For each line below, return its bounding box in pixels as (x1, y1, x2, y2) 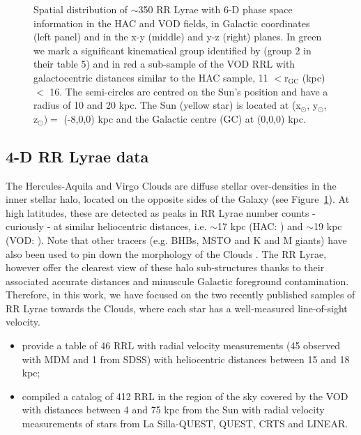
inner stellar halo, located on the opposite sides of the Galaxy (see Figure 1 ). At (6, 192, 350, 206)
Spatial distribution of (33, 2, 128, 16)
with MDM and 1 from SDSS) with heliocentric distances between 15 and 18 (22, 351, 350, 366)
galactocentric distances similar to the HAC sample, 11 (33, 70, 268, 84)
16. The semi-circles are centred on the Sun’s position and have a (49, 84, 328, 98)
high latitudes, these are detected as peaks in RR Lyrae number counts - (6, 205, 316, 220)
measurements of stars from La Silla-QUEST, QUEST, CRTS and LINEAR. (22, 416, 348, 431)
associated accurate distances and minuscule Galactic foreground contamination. (6, 273, 349, 288)
